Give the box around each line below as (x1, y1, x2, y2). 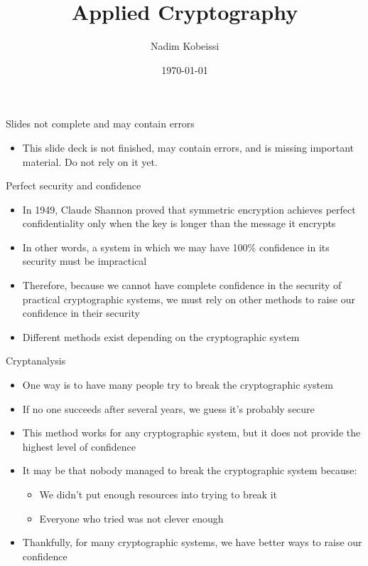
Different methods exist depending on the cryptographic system (22, 329, 300, 344)
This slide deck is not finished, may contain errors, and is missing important (22, 140, 355, 154)
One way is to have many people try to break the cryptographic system (22, 377, 333, 392)
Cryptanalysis (6, 353, 66, 368)
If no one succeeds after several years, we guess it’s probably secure (22, 401, 315, 416)
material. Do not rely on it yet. (22, 154, 158, 169)
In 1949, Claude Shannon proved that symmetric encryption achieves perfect (22, 201, 356, 216)
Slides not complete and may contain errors (6, 116, 195, 131)
